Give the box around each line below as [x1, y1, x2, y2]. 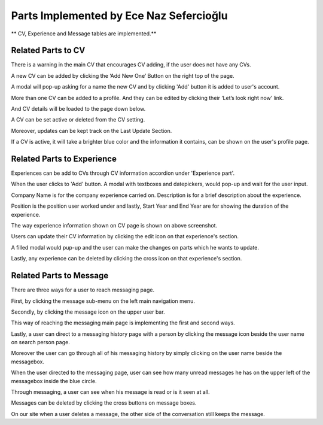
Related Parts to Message [11, 271, 109, 281]
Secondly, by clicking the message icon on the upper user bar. [11, 308, 165, 315]
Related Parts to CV [11, 45, 86, 56]
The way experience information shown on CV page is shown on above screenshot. [11, 222, 218, 229]
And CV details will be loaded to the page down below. [11, 105, 146, 113]
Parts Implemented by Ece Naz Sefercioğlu [11, 9, 228, 22]
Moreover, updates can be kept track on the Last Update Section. [11, 127, 172, 134]
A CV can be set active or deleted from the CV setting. [11, 116, 145, 123]
